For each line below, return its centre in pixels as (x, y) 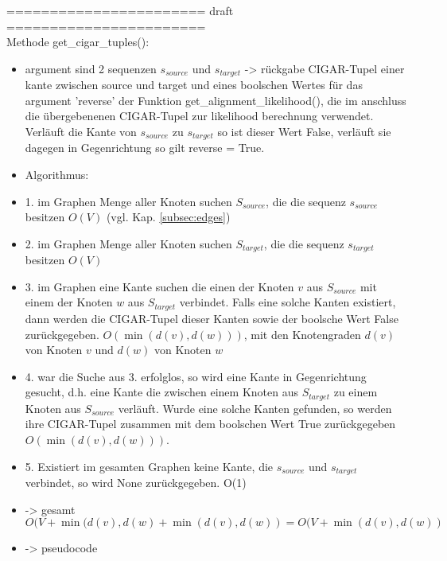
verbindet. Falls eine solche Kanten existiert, (288, 302)
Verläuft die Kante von (81, 132)
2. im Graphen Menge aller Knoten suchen (128, 243)
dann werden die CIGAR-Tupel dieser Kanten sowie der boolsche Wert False (212, 318)
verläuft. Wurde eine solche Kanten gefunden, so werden (255, 408)
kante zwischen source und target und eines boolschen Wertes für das (194, 85)
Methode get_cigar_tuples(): (78, 42)
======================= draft (120, 10)
